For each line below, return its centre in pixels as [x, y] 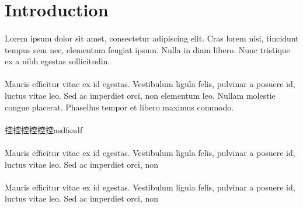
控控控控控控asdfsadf [44, 129]
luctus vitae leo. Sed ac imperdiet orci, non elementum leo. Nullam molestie [140, 95]
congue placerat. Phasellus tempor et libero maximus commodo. [119, 107]
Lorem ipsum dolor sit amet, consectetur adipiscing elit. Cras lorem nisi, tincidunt [152, 38]
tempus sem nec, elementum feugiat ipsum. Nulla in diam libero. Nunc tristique [147, 49]
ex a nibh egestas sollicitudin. [58, 61]
